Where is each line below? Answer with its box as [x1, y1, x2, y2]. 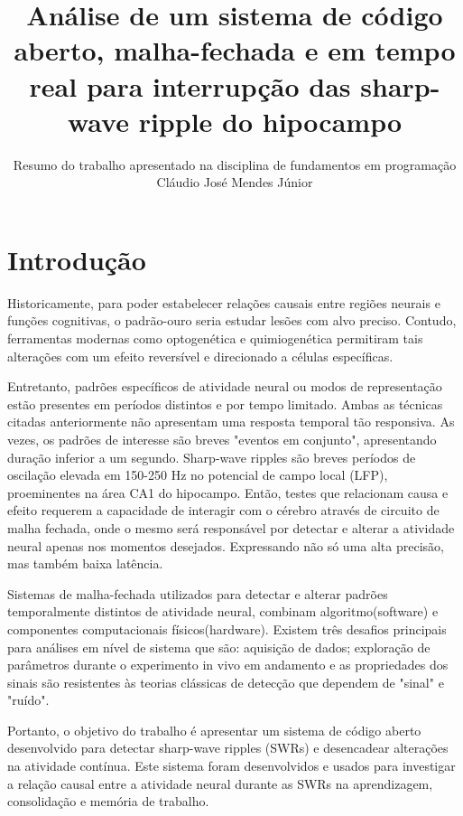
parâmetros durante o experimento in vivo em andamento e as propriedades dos [7, 655, 449, 674]
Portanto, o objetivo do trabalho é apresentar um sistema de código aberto [7, 720, 421, 739]
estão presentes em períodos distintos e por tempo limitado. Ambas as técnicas [7, 394, 443, 413]
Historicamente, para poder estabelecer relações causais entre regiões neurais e [7, 293, 440, 312]
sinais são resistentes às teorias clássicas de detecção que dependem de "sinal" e [7, 672, 444, 691]
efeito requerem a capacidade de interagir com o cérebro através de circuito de [7, 501, 440, 520]
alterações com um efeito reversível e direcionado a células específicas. [7, 346, 394, 365]
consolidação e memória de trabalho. [7, 792, 209, 811]
